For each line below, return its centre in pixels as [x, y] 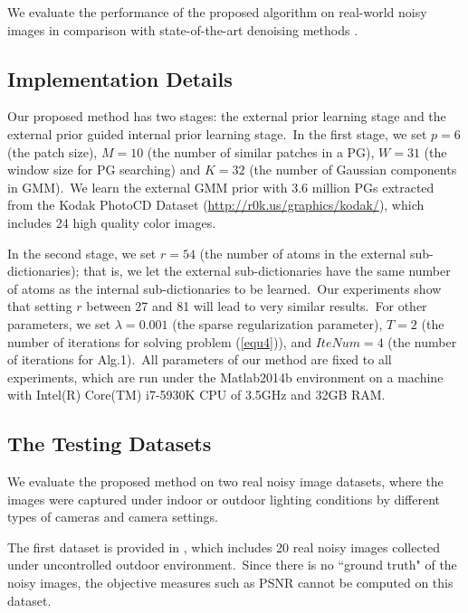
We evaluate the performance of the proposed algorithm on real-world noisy [217, 12]
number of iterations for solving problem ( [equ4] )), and [159, 341]
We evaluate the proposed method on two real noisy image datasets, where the [225, 481]
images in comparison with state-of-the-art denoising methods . [183, 29]
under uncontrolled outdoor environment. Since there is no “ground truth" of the [232, 565]
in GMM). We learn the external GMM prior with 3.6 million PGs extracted [221, 187]
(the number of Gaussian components [353, 170]
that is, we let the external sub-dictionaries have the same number [267, 271]
